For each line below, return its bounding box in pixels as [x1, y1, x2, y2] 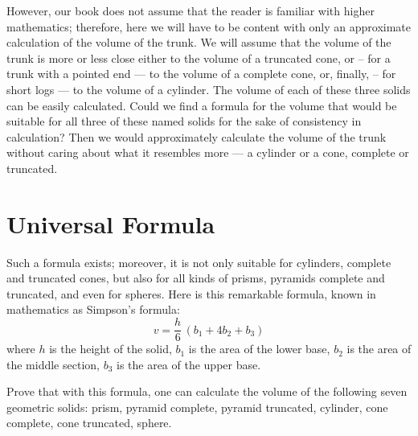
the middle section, [6, 356, 100, 372]
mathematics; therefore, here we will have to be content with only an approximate [6, 18, 412, 35]
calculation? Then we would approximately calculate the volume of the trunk [6, 128, 387, 145]
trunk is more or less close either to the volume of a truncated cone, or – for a [6, 49, 391, 66]
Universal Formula [6, 207, 215, 240]
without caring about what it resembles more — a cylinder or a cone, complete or [6, 144, 409, 161]
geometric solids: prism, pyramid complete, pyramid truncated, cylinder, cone [6, 398, 388, 415]
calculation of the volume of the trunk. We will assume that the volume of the [6, 34, 391, 51]
